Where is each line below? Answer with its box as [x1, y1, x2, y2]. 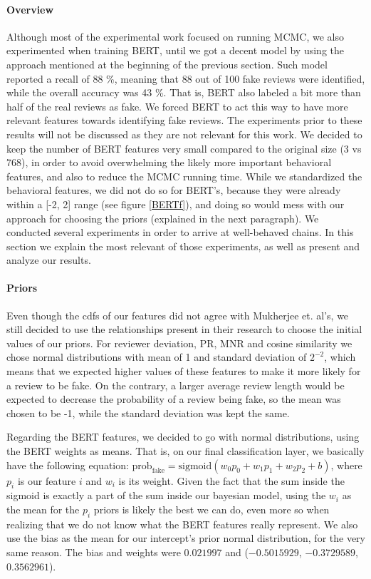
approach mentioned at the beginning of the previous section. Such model [6, 56, 328, 71]
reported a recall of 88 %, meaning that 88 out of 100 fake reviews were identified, [6, 71, 365, 86]
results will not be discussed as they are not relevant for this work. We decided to [6, 126, 362, 141]
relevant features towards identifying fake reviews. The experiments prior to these [6, 113, 362, 128]
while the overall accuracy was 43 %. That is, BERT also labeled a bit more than [6, 85, 361, 100]
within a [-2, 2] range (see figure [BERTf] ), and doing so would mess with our [6, 196, 345, 211]
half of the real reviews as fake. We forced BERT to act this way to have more [6, 98, 348, 113]
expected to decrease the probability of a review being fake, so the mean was [6, 391, 341, 406]
